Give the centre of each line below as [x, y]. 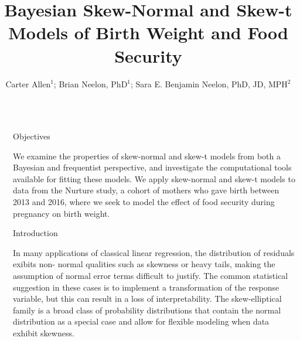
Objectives [32, 136]
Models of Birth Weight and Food [148, 33]
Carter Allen [28, 83]
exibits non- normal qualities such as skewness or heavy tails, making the [144, 264]
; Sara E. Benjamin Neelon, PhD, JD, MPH [209, 83]
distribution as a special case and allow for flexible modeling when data [141, 321]
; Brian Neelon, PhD [91, 83]
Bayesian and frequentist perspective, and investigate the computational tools [152, 167]
